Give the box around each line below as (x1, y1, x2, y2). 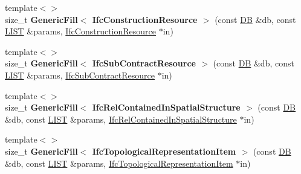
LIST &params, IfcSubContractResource (5, 68, 155, 81)
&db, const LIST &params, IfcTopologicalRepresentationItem (5, 156, 233, 169)
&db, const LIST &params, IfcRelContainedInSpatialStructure (5, 112, 237, 125)
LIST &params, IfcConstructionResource (5, 25, 157, 37)
